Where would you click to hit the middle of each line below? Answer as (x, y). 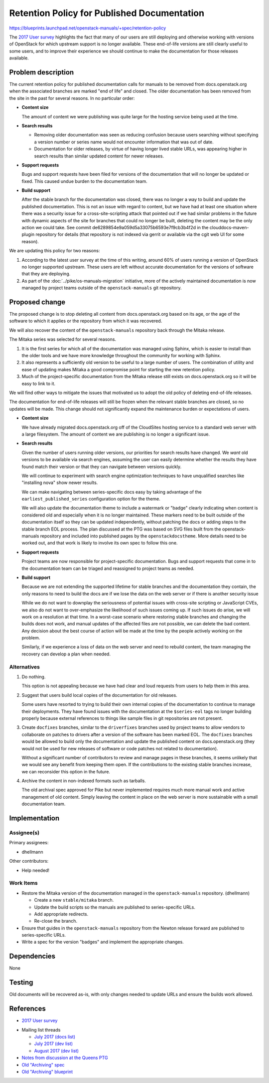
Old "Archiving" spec (43, 1065)
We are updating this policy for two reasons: (55, 251)
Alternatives (24, 667)
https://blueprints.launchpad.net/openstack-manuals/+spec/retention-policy (88, 28)
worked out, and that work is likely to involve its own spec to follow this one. (100, 543)
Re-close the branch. (56, 921)
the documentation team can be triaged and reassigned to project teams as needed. (108, 568)
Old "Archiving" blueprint (47, 1072)
